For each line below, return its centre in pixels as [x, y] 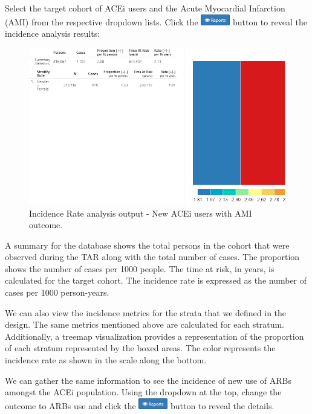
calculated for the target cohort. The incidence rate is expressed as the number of [156, 280]
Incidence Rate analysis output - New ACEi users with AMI [141, 213]
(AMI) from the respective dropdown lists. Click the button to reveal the [156, 21]
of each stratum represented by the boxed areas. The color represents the [140, 348]
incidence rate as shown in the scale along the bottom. [106, 360]
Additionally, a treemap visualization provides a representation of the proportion [154, 336]
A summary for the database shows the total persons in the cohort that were [147, 245]
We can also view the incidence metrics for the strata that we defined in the [146, 312]
